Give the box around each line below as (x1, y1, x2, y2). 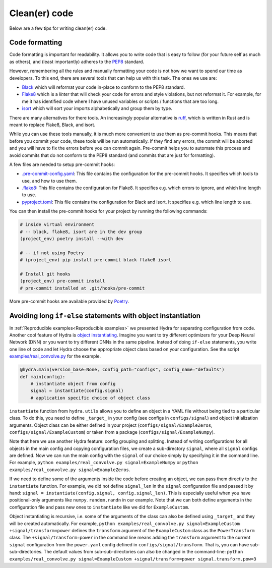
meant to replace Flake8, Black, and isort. (9, 122, 96, 128)
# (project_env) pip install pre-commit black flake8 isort (20, 257, 172, 263)
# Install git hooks (20, 271, 71, 277)
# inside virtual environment (20, 222, 95, 228)
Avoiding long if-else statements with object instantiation (9, 311, 201, 320)
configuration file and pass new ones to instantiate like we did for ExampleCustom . (9, 504, 189, 510)
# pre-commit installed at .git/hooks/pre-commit (20, 285, 145, 291)
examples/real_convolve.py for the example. (9, 353, 101, 359)
